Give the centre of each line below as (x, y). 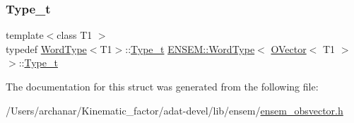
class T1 (75, 35)
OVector (289, 48)
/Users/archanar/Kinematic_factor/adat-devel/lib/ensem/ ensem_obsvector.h (175, 110)
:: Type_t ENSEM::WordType (190, 48)
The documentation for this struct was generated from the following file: (162, 86)
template (25, 35)
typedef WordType (46, 48)
